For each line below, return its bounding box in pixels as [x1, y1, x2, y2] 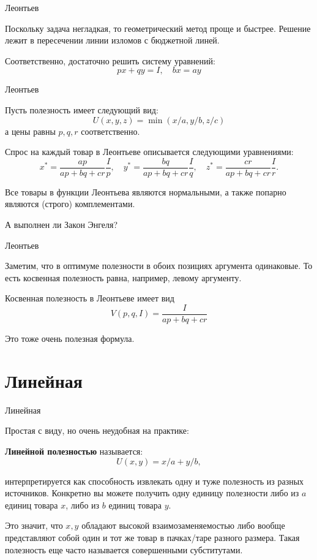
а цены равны [5, 124, 56, 137]
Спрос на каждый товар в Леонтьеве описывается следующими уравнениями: [5, 145, 294, 158]
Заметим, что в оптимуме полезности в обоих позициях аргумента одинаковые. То [5, 259, 313, 272]
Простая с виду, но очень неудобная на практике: [5, 424, 189, 437]
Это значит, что [5, 519, 63, 532]
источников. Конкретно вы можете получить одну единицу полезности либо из [5, 486, 299, 499]
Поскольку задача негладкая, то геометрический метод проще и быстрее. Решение [5, 21, 311, 34]
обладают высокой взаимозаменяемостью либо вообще [81, 519, 285, 532]
